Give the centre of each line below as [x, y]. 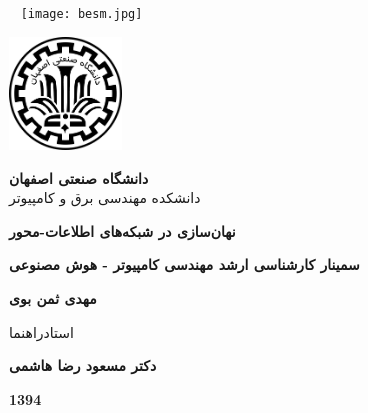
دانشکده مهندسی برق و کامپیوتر [105, 197]
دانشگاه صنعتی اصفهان [79, 177]
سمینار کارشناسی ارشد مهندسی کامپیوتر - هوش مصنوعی [184, 264]
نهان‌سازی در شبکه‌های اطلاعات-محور [122, 230]
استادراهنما [41, 331]
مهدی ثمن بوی [53, 298]
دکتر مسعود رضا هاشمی [83, 365]
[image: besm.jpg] [81, 14]
